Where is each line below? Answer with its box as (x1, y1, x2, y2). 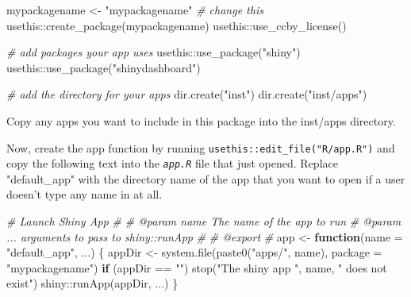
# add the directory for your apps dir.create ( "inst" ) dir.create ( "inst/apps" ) (6, 86, 367, 102)
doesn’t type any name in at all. (6, 186, 163, 202)
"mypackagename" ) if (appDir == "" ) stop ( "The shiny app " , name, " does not (6, 259, 387, 276)
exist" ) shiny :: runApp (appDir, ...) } (6, 275, 179, 291)
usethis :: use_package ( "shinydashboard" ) (6, 59, 201, 75)
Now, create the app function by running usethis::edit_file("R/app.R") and (6, 139, 395, 156)
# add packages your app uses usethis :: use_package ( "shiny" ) (6, 44, 301, 60)
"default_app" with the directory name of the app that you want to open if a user (6, 170, 405, 187)
